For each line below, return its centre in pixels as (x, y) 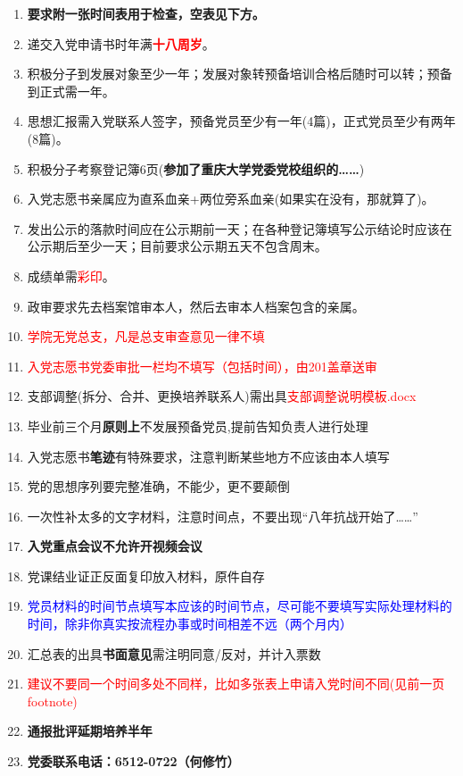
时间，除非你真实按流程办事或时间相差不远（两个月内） (190, 624)
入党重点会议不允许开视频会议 (115, 546)
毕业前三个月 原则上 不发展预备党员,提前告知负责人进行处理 (198, 426)
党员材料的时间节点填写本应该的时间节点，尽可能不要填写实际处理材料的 (240, 606)
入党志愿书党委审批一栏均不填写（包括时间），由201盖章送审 (202, 366)
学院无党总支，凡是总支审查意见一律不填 (146, 336)
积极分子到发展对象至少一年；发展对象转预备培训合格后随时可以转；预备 (240, 74)
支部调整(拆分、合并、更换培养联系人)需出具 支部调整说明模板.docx (222, 396)
